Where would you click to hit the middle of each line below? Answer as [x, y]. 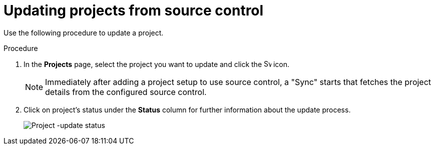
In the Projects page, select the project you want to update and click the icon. [157, 64]
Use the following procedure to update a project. [84, 32]
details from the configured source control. [126, 92]
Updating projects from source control [134, 10]
